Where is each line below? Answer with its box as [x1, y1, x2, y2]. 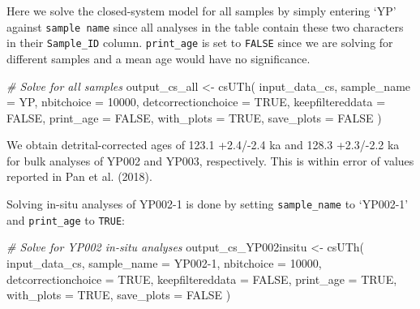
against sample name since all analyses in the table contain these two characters [6, 18, 404, 35]
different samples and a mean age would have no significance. [6, 49, 311, 67]
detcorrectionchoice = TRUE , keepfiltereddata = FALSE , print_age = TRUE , [6, 270, 397, 287]
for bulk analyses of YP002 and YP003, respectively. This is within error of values [6, 152, 414, 169]
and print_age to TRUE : [6, 211, 125, 228]
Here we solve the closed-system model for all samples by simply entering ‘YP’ [6, 2, 396, 19]
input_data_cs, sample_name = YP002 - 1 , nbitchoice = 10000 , [6, 254, 322, 271]
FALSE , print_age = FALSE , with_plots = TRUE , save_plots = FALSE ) [6, 109, 382, 126]
